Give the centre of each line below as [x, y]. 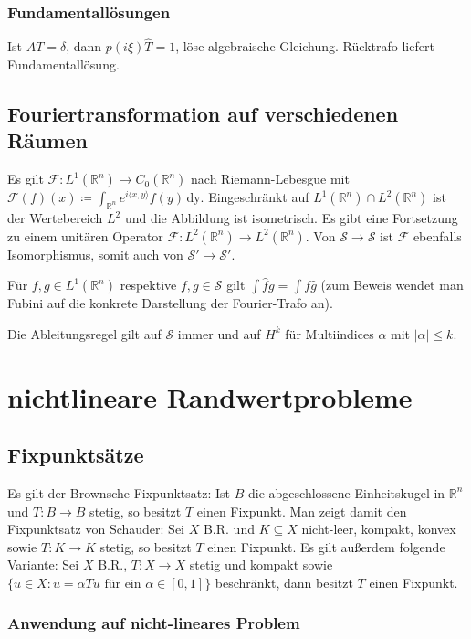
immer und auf [219, 333]
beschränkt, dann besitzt [284, 582]
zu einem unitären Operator [85, 235]
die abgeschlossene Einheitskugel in [346, 492]
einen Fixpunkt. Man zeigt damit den [302, 511]
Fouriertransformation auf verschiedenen [203, 114]
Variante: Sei [43, 564]
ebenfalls [437, 235]
